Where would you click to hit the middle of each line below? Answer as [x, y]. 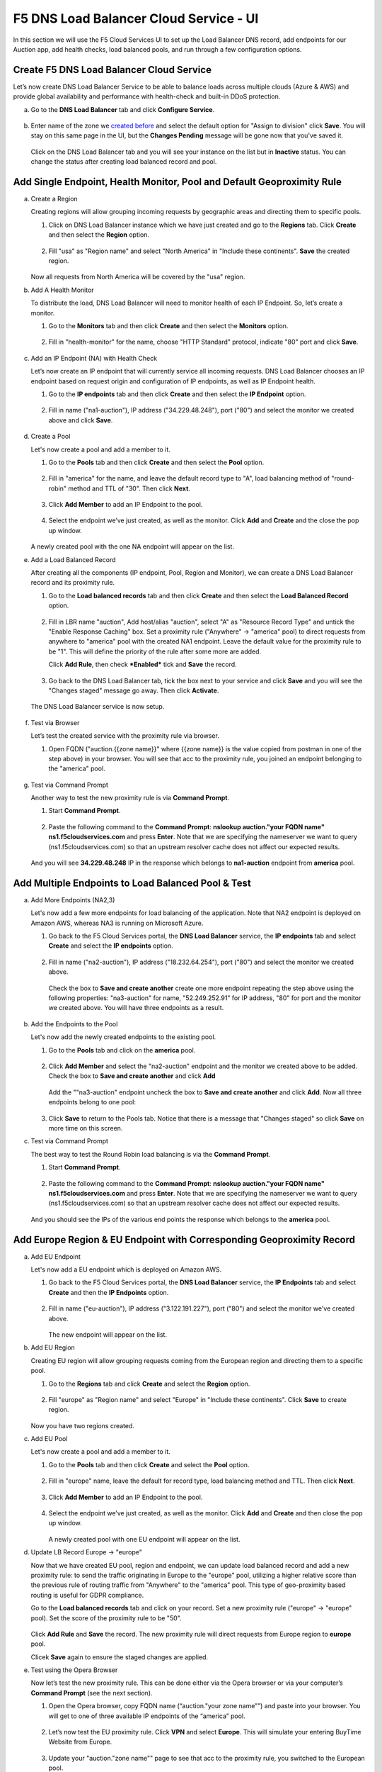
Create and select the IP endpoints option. [111, 946]
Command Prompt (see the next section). [92, 1693]
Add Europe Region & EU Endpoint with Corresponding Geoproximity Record [184, 1239]
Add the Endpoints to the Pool [74, 1024]
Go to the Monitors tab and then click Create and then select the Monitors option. [168, 326]
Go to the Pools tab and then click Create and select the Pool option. [149, 1464]
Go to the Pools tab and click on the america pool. [122, 1050]
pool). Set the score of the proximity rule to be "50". [106, 1618]
